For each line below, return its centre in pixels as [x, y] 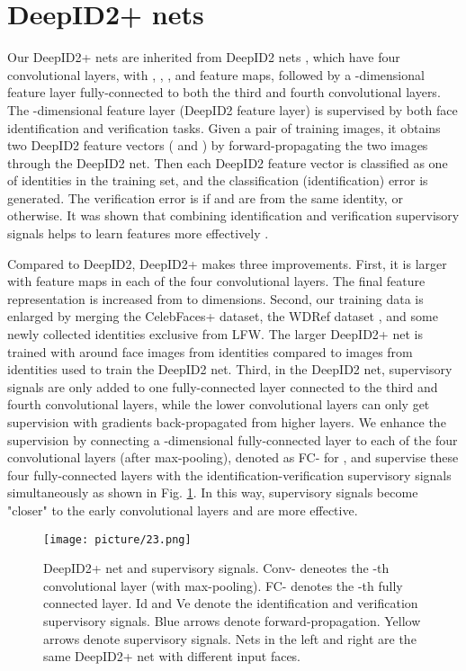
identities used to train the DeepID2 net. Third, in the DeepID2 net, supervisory [230, 369]
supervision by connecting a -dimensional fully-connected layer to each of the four [233, 439]
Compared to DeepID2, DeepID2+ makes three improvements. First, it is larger [227, 263]
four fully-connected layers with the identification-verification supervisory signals [229, 474]
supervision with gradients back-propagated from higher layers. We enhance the [227, 422]
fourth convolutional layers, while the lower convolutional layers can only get [219, 404]
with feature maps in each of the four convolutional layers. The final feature [216, 281]
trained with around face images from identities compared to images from [210, 351]
